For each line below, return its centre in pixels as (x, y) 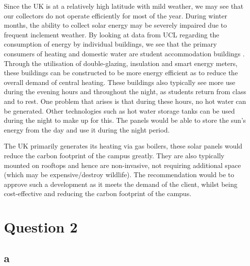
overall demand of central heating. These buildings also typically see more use (120, 82)
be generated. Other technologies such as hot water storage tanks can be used (119, 110)
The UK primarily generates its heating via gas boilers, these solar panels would (123, 146)
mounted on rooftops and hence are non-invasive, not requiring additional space (123, 165)
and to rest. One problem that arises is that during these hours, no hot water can (125, 101)
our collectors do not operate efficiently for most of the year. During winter (116, 15)
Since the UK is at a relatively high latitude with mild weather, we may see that (124, 6)
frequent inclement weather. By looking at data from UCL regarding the (112, 34)
